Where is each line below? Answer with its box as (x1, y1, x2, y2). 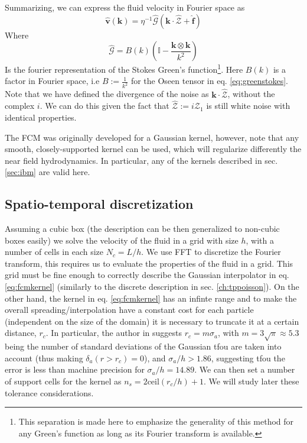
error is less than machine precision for (5, 363, 145, 376)
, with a (246, 234, 274, 246)
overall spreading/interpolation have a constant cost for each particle (5, 303, 254, 316)
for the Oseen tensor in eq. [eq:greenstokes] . (130, 75, 288, 87)
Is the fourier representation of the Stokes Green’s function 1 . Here (5, 62, 243, 75)
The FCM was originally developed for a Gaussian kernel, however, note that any (5, 131, 299, 143)
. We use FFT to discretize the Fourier (141, 245, 281, 258)
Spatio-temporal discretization (5, 195, 194, 213)
